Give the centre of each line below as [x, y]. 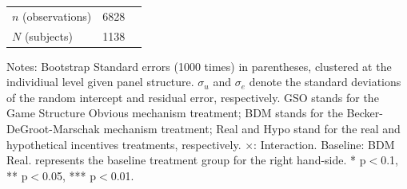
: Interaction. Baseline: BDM [324, 144]
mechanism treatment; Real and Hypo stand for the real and [252, 129]
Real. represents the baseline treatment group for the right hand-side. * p [186, 160]
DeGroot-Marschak [53, 129]
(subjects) [48, 35]
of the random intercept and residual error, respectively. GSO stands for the [193, 97]
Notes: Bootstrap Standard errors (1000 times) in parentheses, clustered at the [199, 66]
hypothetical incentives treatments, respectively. [124, 144]
